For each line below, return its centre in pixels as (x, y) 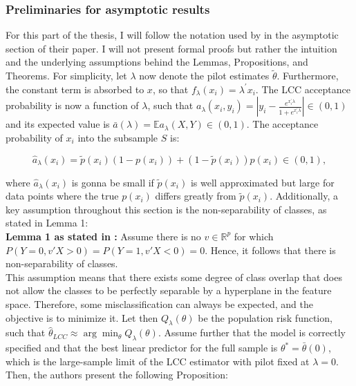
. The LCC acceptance (303, 89)
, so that (170, 89)
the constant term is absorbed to (75, 89)
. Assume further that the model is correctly (252, 332)
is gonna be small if (113, 182)
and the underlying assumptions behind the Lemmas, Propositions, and (157, 62)
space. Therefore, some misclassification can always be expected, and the (159, 303)
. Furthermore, (308, 76)
